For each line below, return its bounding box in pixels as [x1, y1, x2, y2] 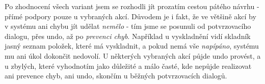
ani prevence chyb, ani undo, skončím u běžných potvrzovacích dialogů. [5, 70, 227, 81]
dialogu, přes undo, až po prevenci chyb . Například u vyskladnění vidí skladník [5, 30, 251, 41]
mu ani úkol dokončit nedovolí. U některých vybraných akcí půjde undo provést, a [5, 50, 261, 61]
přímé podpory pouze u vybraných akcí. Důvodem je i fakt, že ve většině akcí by [5, 11, 256, 21]
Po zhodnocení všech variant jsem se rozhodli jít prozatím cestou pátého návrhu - [5, 1, 259, 11]
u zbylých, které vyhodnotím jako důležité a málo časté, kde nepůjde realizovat [5, 60, 252, 71]
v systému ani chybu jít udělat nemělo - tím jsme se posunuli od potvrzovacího [5, 21, 251, 31]
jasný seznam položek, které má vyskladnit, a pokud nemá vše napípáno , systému [5, 40, 259, 51]
